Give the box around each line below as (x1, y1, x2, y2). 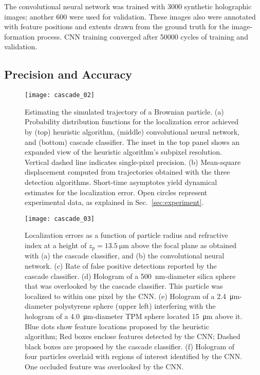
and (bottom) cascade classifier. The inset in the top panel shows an (25, 136, 240, 147)
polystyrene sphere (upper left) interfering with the (54, 301, 216, 311)
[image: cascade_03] (25, 215, 95, 222)
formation (4, 31, 35, 42)
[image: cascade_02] (25, 91, 95, 99)
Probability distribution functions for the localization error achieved (25, 116, 238, 127)
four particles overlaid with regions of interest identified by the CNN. (25, 351, 243, 362)
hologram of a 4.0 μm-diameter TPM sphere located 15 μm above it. (25, 311, 243, 322)
